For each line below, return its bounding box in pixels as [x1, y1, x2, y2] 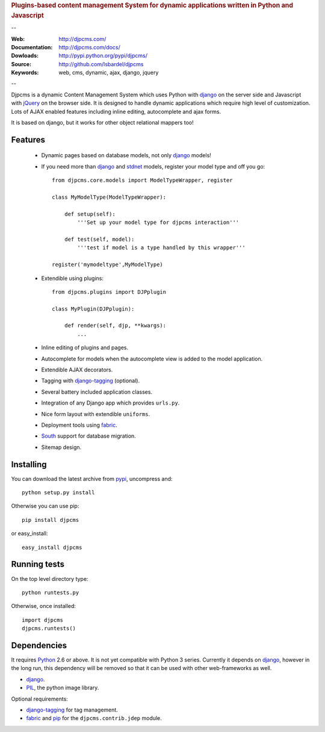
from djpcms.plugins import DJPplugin [52, 288, 167, 295]
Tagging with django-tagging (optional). [41, 377, 140, 385]
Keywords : [11, 69, 39, 76]
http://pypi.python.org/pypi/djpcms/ [58, 52, 147, 60]
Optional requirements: [11, 695, 69, 703]
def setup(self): [64, 211, 116, 217]
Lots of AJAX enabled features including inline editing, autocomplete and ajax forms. [11, 108, 221, 115]
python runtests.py [22, 589, 79, 596]
